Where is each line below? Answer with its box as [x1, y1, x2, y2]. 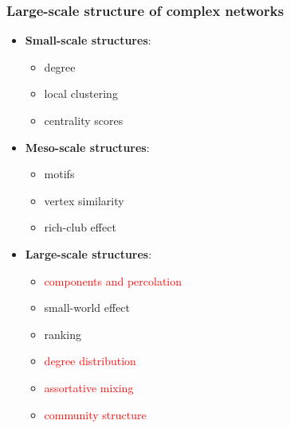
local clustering [44, 85, 118, 102]
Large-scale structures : [25, 245, 152, 262]
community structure [44, 406, 147, 422]
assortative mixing [44, 379, 134, 395]
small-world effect [44, 299, 131, 316]
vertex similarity [44, 192, 124, 208]
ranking [44, 325, 81, 342]
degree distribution [44, 352, 136, 369]
